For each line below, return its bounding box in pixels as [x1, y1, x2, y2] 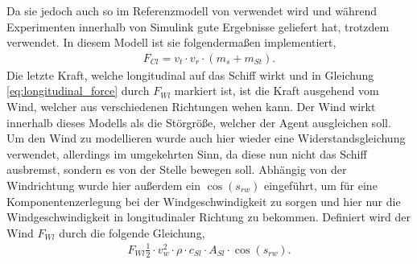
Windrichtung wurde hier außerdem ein [6, 176, 200, 193]
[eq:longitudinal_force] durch [6, 82, 150, 99]
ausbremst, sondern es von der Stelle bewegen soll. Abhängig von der [6, 161, 347, 178]
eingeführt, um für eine [263, 176, 378, 193]
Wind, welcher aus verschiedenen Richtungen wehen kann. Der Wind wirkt [6, 98, 376, 114]
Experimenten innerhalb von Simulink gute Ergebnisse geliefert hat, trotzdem [6, 18, 390, 35]
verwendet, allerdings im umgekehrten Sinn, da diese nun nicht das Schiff [6, 145, 367, 162]
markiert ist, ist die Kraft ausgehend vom [174, 82, 379, 99]
